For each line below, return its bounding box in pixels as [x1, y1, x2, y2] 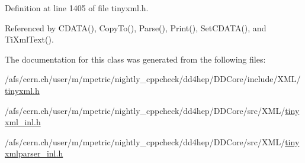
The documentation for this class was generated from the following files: [5, 53, 266, 65]
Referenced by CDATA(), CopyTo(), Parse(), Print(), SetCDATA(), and [5, 21, 267, 34]
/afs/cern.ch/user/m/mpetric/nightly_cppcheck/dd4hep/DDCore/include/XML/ [5, 73, 301, 85]
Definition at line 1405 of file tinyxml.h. [5, 2, 149, 14]
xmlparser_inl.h [5, 147, 63, 159]
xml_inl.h [5, 116, 41, 128]
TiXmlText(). [5, 33, 54, 45]
